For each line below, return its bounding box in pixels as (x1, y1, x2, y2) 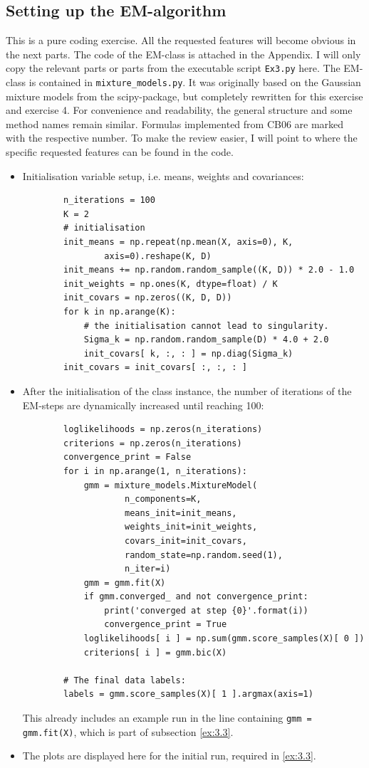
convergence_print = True (104, 619, 227, 630)
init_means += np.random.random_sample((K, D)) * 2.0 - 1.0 (63, 265, 355, 275)
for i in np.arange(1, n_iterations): (63, 465, 247, 476)
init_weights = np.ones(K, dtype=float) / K (63, 278, 278, 289)
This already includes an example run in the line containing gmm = (22, 710, 312, 725)
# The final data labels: (63, 675, 186, 685)
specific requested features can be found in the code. (6, 144, 234, 159)
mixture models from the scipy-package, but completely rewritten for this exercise (6, 88, 363, 103)
